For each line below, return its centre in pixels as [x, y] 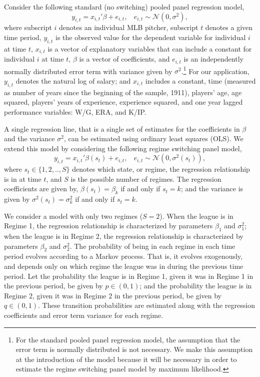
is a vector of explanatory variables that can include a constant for [150, 48]
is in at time [23, 178]
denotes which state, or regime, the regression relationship [161, 169]
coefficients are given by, [41, 188]
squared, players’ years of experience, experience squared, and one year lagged [123, 102]
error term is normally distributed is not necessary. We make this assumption [134, 349]
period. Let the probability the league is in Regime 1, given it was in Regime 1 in [129, 276]
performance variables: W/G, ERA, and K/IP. [75, 111]
